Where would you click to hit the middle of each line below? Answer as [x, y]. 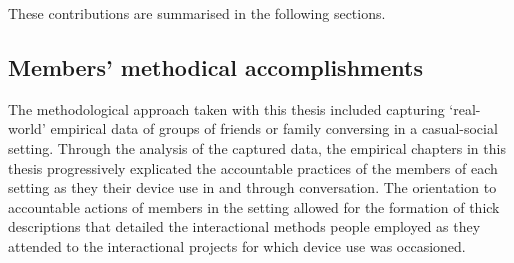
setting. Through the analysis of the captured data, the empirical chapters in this [257, 147]
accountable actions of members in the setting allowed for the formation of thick [254, 206]
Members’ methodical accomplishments [215, 66]
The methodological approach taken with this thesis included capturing [226, 108]
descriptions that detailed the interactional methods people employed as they [244, 226]
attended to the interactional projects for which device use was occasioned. [237, 245]
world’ [27, 128]
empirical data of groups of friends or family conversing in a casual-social [274, 128]
